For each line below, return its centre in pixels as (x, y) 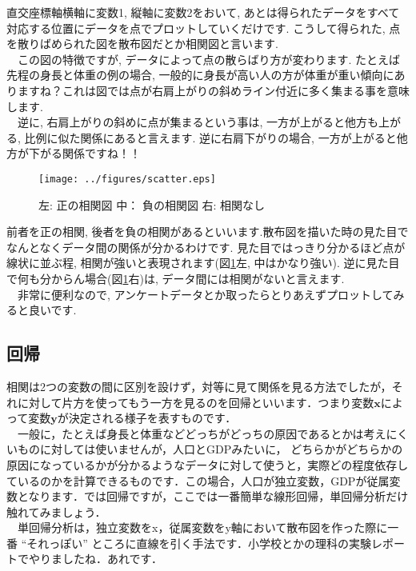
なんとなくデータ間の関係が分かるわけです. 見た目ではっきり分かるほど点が (206, 247)
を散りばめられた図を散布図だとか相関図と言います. (142, 44)
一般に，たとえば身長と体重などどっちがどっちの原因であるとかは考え (202, 433)
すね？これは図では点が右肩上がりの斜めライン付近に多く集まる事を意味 (219, 90)
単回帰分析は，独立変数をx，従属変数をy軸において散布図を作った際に (202, 527)
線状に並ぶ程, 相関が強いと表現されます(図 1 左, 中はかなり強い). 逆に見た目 (203, 263)
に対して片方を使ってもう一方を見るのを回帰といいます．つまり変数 (196, 402)
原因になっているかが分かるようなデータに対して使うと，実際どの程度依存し (208, 464)
